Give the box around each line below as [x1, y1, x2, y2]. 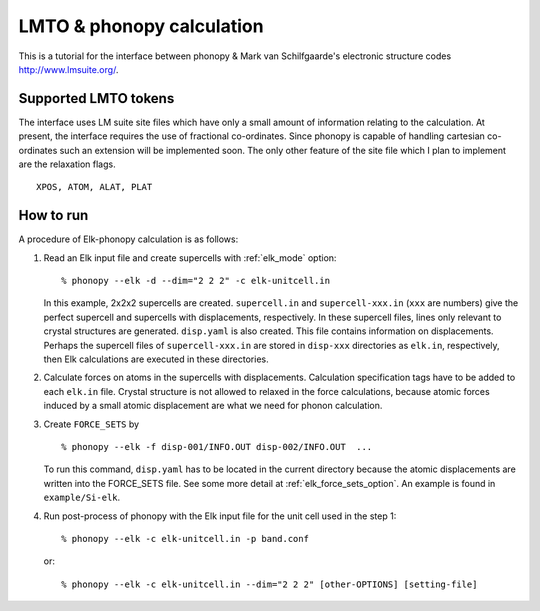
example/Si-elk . [43, 491, 121, 504]
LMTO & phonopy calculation [18, 15, 264, 37]
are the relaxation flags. [18, 158, 116, 170]
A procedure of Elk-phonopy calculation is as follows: [18, 233, 239, 245]
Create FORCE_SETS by [43, 418, 140, 430]
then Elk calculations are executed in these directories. [43, 353, 269, 365]
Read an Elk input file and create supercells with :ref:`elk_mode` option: [43, 251, 337, 264]
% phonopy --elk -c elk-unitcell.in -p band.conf [61, 533, 310, 544]
